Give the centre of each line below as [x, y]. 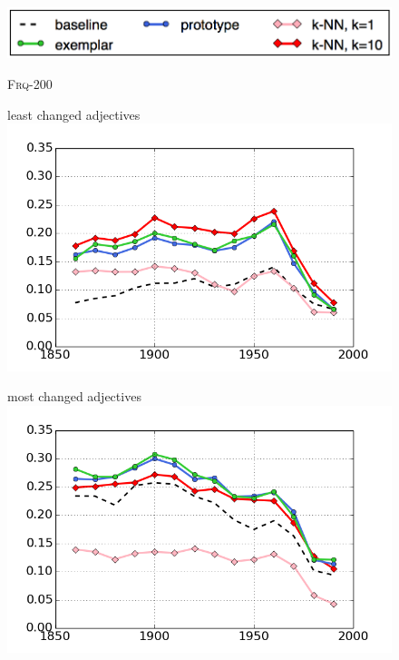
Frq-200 [30, 83]
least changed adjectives [74, 114]
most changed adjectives [74, 396]
